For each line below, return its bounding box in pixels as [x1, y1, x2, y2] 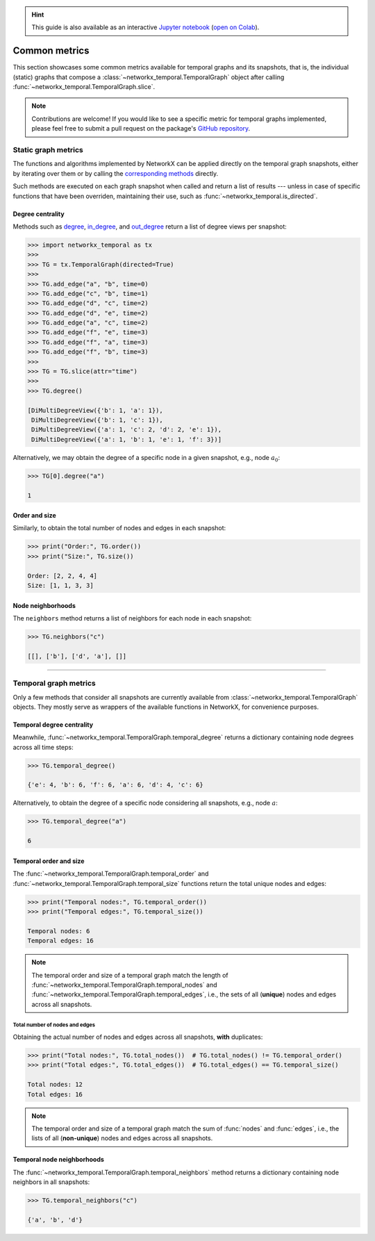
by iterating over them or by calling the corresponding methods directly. [12, 169, 219, 177]
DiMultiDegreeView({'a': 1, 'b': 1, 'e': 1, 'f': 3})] [31, 435, 222, 443]
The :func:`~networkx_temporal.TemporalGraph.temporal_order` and [12, 869, 209, 878]
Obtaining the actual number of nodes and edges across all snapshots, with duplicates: [12, 1033, 263, 1042]
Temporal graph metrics [12, 678, 97, 688]
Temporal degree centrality [12, 720, 94, 729]
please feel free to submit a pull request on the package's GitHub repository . [31, 124, 251, 133]
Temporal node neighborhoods [12, 1156, 104, 1164]
